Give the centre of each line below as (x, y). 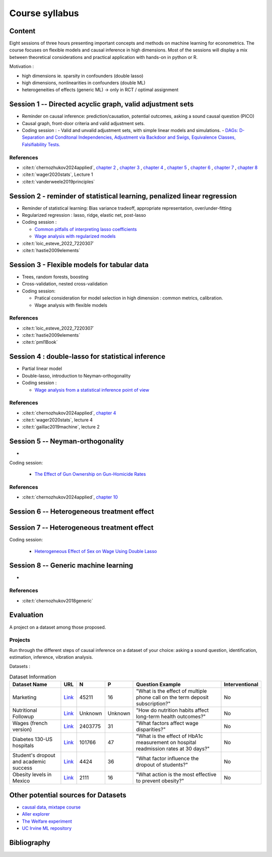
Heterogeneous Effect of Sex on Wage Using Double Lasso (96, 551)
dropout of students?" (162, 765)
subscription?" (153, 704)
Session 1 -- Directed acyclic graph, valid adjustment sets (101, 104)
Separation (33, 137)
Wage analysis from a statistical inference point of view (92, 390)
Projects (20, 640)
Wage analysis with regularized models (75, 236)
